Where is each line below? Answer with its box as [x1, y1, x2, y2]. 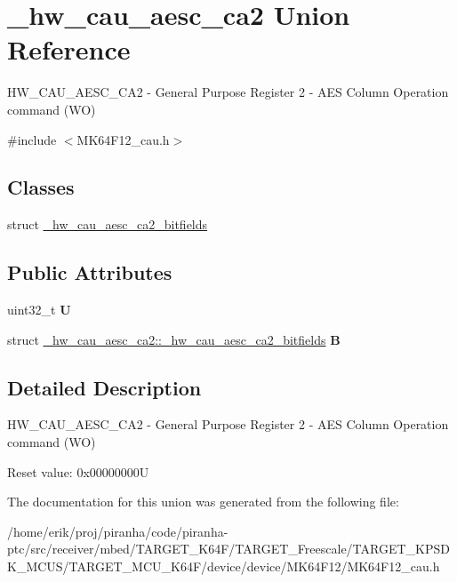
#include [7, 130, 57, 148]
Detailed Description [7, 373, 202, 401]
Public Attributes [7, 259, 172, 286]
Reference [7, 31, 131, 68]
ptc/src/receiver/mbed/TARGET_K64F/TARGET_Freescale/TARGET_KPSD [7, 539, 450, 558]
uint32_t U [7, 300, 71, 319]
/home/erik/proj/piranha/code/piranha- [7, 522, 228, 540]
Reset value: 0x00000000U [7, 462, 149, 481]
